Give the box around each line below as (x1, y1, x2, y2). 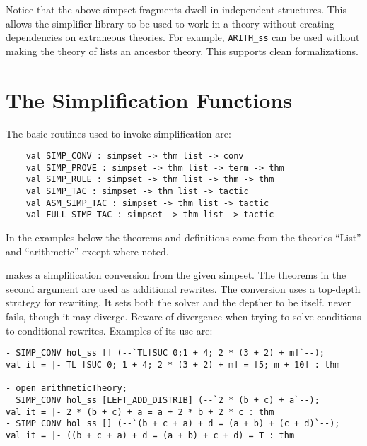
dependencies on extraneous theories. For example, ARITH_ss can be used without (6, 30, 360, 44)
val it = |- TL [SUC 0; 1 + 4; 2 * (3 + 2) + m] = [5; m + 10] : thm (6, 359, 340, 370)
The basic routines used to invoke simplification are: (6, 126, 231, 140)
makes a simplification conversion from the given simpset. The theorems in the (6, 267, 346, 282)
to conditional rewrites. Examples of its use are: (6, 323, 213, 337)
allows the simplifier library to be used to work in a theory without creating (6, 16, 334, 30)
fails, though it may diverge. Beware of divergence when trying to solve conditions (6, 309, 361, 324)
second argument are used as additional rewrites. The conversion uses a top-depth (6, 281, 361, 296)
